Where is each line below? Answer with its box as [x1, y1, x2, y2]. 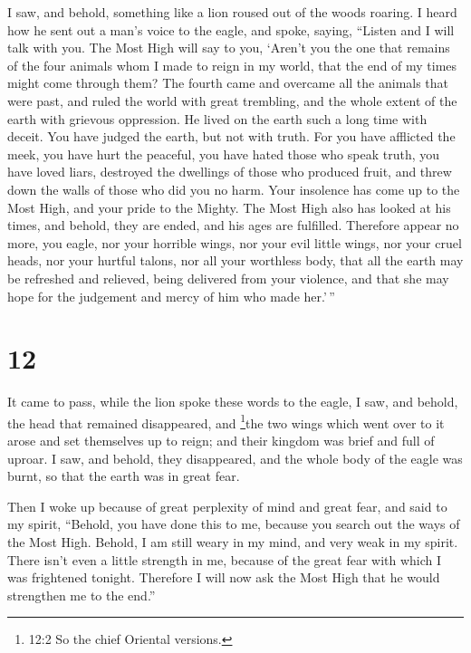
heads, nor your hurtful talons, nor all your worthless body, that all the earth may [7, 251, 464, 270]
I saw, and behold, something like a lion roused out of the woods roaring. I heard [7, 3, 457, 21]
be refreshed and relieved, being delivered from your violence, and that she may [7, 268, 449, 287]
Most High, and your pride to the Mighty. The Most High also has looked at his [7, 197, 451, 216]
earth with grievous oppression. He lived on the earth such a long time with [7, 109, 428, 128]
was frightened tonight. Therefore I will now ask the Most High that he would [7, 568, 440, 587]
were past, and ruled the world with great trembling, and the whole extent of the [7, 91, 457, 110]
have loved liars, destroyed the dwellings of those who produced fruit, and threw [7, 162, 452, 181]
